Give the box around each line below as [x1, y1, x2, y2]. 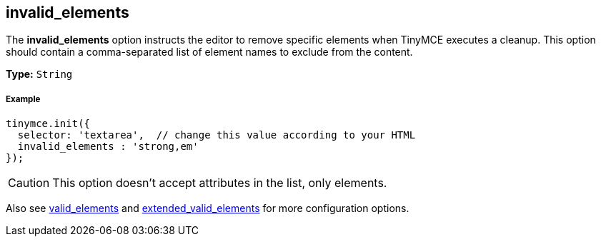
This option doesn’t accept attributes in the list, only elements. [52, 176, 387, 191]
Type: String [6, 68, 73, 81]
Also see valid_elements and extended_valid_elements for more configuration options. [6, 202, 409, 215]
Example [6, 94, 41, 104]
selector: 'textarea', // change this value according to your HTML [17, 129, 416, 141]
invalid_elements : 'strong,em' [17, 141, 199, 153]
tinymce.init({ [6, 118, 91, 130]
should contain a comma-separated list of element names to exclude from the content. [6, 46, 413, 59]
